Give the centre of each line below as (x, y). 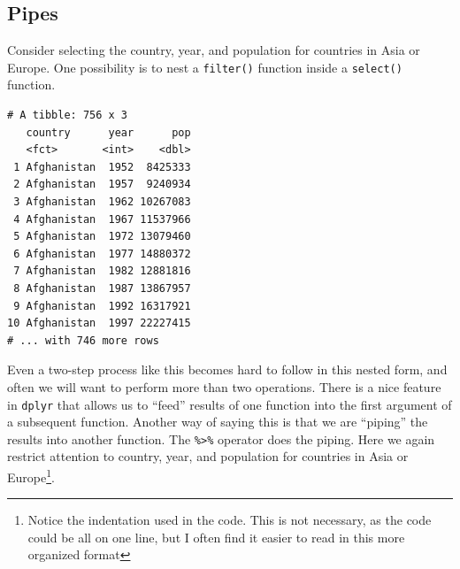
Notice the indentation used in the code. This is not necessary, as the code (230, 520)
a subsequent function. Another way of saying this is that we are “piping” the (218, 422)
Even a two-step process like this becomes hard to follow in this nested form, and (227, 369)
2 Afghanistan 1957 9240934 (102, 185)
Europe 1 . (31, 476)
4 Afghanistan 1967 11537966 (102, 219)
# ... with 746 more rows (83, 340)
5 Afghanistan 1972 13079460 (102, 237)
